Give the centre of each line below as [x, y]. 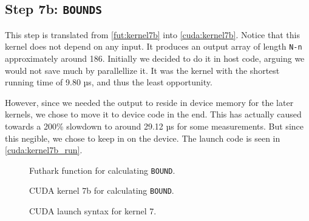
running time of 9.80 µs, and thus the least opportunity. [109, 82]
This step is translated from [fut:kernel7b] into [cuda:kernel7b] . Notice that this [152, 34]
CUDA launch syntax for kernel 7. [93, 211]
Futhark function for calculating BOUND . [102, 170]
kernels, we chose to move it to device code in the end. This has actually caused [153, 114]
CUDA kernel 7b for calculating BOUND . [102, 190]
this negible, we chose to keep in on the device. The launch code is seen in [143, 138]
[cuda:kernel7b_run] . [44, 150]
